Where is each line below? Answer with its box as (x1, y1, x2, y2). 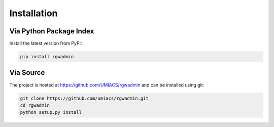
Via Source (9, 68, 45, 77)
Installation (9, 8, 58, 19)
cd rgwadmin (20, 102, 50, 108)
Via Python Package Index (9, 27, 94, 35)
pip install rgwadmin (20, 54, 74, 60)
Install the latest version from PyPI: (9, 40, 82, 47)
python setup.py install (20, 109, 82, 115)
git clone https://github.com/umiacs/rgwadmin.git (20, 95, 149, 101)
